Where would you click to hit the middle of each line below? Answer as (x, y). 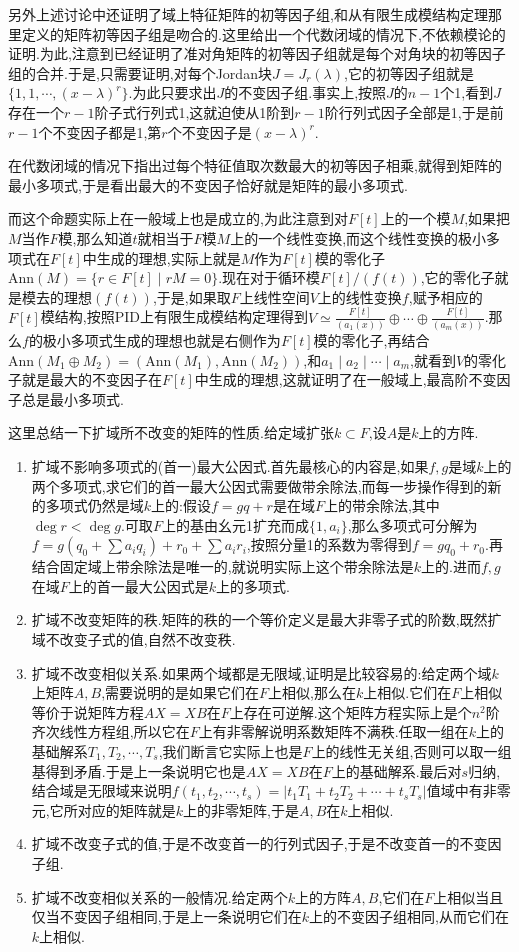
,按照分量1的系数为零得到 (329, 544)
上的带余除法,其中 (381, 505)
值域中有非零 (468, 790)
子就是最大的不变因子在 (85, 379)
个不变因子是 (209, 131)
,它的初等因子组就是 (409, 72)
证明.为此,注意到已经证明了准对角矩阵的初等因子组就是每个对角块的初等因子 (257, 53)
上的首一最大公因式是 (138, 585)
